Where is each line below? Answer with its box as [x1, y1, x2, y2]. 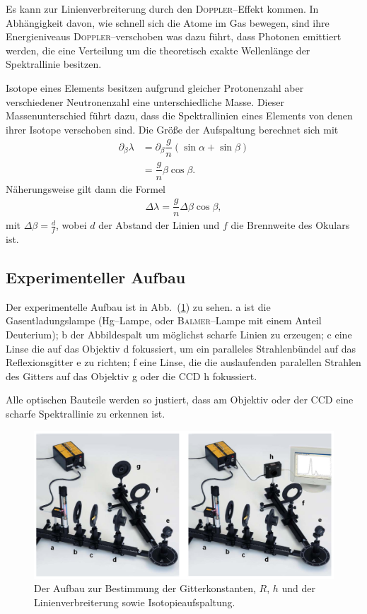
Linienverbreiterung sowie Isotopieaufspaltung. [34, 594, 235, 609]
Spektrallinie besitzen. [6, 57, 102, 71]
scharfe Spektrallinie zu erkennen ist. [6, 406, 165, 420]
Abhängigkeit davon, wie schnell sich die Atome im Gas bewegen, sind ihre [6, 15, 330, 30]
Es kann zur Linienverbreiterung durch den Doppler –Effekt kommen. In [6, 1, 319, 16]
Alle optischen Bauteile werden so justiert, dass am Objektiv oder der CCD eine [6, 392, 354, 407]
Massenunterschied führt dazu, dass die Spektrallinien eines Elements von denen [6, 108, 353, 123]
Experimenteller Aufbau [6, 266, 186, 288]
